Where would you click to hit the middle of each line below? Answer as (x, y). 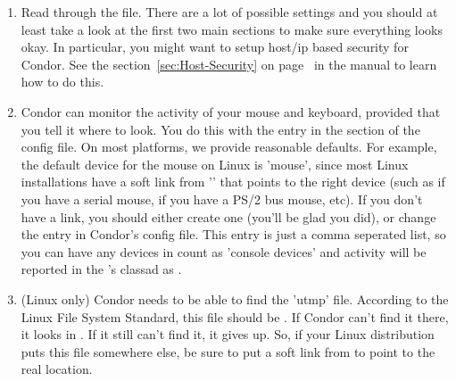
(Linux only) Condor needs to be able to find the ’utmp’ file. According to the (235, 298)
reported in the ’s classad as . (101, 269)
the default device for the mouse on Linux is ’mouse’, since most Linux (215, 164)
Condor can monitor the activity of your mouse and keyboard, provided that (231, 111)
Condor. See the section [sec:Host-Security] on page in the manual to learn (229, 64)
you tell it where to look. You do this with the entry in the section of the (220, 129)
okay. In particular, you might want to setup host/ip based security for (215, 47)
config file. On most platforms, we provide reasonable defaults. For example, (229, 147)
